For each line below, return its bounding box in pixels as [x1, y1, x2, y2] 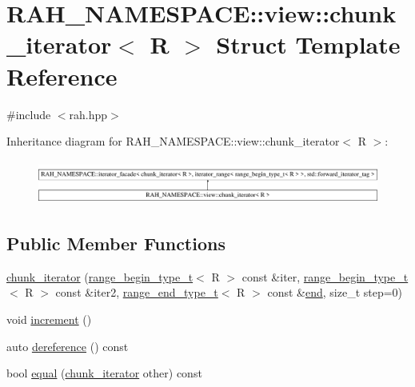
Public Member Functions [6, 231, 225, 256]
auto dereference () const [6, 337, 129, 354]
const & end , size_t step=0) [267, 284, 403, 301]
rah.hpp [69, 106, 108, 122]
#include [6, 106, 51, 122]
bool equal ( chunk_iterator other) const [6, 365, 202, 381]
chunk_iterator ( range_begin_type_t [6, 268, 194, 285]
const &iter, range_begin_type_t [241, 268, 409, 285]
